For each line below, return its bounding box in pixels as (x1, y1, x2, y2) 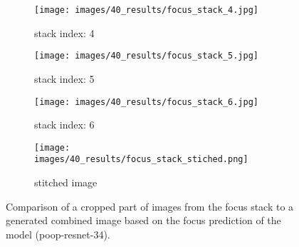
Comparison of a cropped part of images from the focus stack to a (6, 198, 294, 213)
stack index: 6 (34, 117, 95, 132)
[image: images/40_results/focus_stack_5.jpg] (34, 51, 258, 61)
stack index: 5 (34, 71, 95, 86)
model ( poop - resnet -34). (6, 226, 110, 241)
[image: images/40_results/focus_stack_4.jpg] (34, 5, 258, 15)
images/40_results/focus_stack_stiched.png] (34, 154, 248, 165)
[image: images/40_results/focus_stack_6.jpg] (34, 96, 258, 107)
